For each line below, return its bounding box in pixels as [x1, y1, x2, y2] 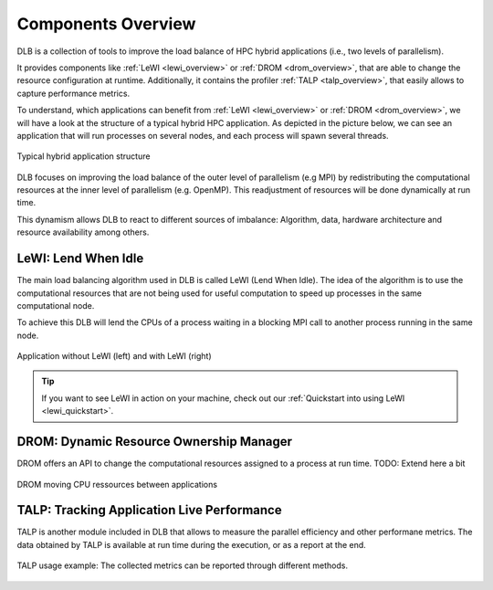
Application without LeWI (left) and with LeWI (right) [16, 351, 212, 362]
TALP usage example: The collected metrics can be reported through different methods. [16, 560, 349, 571]
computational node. [16, 300, 95, 311]
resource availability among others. [16, 227, 150, 237]
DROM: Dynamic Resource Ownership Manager [16, 434, 292, 449]
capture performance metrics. [16, 88, 131, 99]
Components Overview [16, 14, 196, 34]
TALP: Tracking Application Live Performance [16, 502, 282, 518]
